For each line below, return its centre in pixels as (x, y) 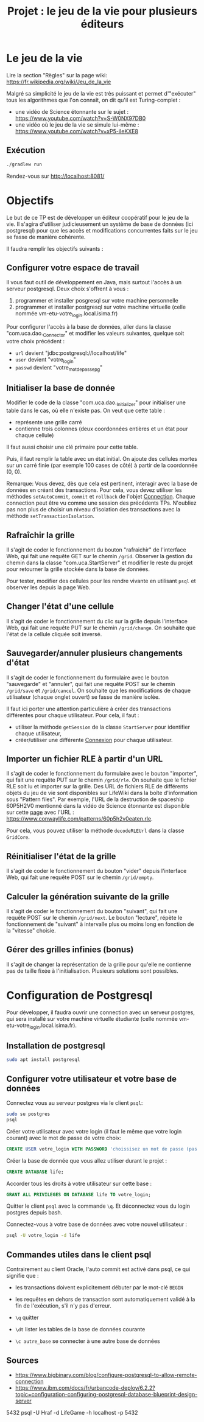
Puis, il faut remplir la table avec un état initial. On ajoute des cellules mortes (102, 459)
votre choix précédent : (36, 341)
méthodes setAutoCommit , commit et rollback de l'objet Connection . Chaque (101, 497)
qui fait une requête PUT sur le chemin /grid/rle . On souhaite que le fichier (101, 780)
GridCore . (18, 837)
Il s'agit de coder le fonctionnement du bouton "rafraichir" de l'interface (97, 550)
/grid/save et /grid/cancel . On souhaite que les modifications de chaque (98, 690)
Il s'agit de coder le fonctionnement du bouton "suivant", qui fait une (92, 911)
